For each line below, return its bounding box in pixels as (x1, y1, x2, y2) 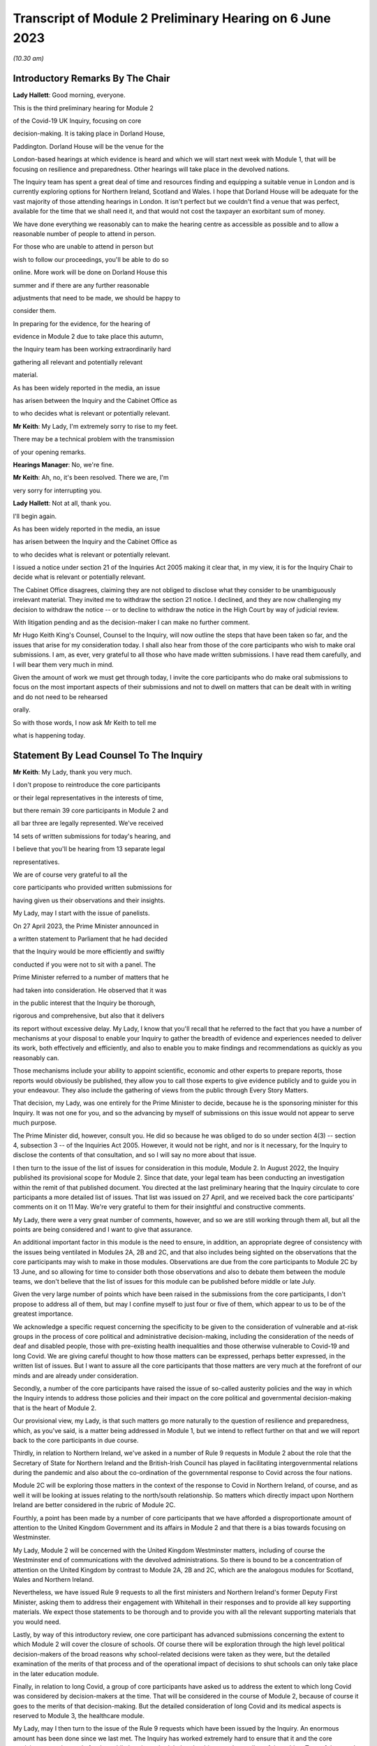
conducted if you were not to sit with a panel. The (13, 960, 156, 969)
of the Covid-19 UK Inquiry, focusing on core (13, 117, 142, 125)
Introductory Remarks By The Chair (13, 73, 170, 85)
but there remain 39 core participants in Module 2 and (13, 807, 169, 815)
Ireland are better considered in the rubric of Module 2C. (13, 1501, 176, 1509)
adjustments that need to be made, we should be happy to (13, 293, 181, 302)
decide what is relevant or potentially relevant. (13, 573, 146, 581)
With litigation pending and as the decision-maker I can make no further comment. (13, 618, 251, 626)
